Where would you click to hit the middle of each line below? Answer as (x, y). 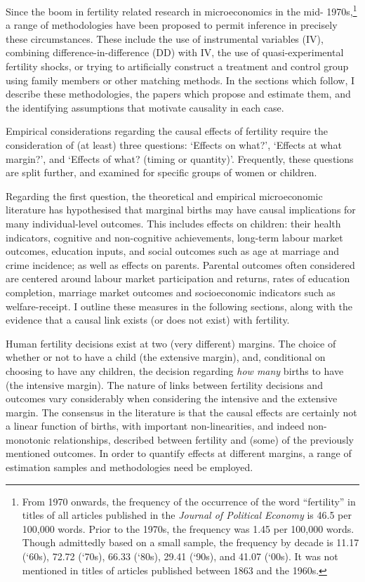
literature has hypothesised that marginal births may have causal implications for (181, 210)
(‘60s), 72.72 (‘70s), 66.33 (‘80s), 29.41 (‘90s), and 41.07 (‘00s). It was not (180, 556)
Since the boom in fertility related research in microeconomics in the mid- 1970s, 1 (181, 10)
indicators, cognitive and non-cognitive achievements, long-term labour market (174, 237)
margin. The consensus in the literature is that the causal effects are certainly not (181, 412)
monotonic (28, 439)
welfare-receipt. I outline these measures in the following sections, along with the (179, 306)
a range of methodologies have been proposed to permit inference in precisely (172, 25)
